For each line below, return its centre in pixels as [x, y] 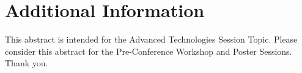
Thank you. [27, 63]
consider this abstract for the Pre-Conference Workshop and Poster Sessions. [149, 51]
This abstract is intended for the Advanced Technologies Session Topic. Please [151, 39]
